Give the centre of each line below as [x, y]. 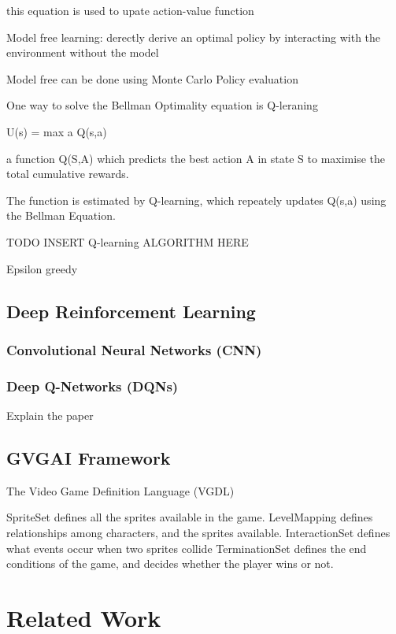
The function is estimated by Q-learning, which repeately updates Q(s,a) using [196, 200]
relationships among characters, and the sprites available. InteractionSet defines [198, 532]
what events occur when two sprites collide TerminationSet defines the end [187, 548]
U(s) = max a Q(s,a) [57, 131]
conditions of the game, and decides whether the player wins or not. [170, 564]
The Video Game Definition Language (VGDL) [120, 490]
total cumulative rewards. [68, 174]
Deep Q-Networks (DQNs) [93, 386]
